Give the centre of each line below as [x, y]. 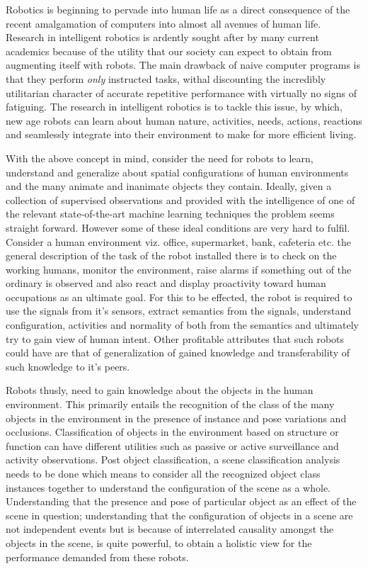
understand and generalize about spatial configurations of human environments [177, 172]
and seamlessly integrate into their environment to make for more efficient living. [181, 134]
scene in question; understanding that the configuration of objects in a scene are [179, 515]
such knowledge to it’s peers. [68, 366]
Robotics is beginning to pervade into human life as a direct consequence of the [178, 9]
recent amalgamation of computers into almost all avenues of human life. [163, 23]
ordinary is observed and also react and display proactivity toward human [166, 283]
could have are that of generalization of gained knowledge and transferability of [178, 353]
